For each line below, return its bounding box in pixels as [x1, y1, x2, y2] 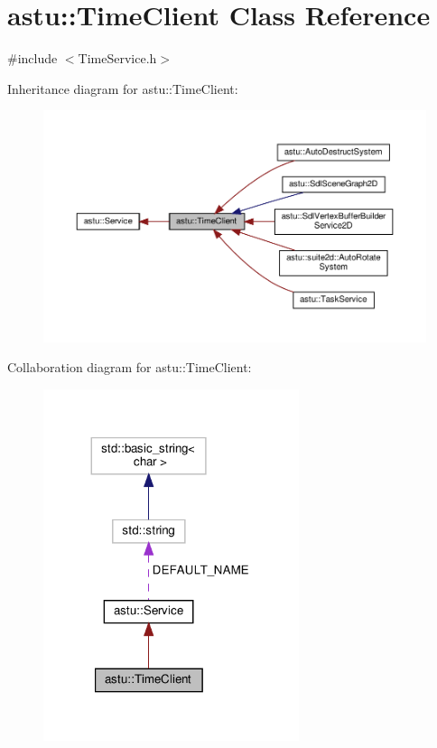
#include [7, 49, 58, 68]
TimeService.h [78, 49, 157, 68]
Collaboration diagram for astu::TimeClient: [7, 358, 252, 377]
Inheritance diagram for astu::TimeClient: [7, 79, 238, 98]
